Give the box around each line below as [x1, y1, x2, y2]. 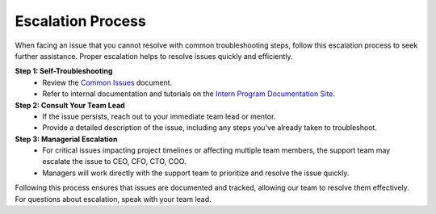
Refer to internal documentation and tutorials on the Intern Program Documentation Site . [42, 89, 335, 99]
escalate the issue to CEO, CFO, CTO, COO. [42, 157, 187, 166]
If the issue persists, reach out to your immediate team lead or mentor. [42, 111, 276, 121]
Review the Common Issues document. [42, 78, 173, 87]
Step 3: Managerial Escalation [15, 134, 118, 144]
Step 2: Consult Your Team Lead [15, 100, 125, 110]
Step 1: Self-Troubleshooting [15, 66, 113, 76]
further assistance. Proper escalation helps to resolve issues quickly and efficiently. [15, 51, 294, 61]
